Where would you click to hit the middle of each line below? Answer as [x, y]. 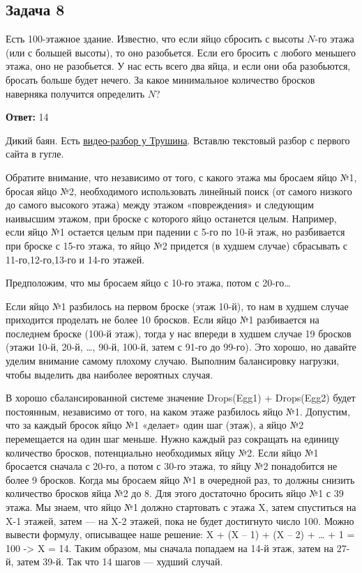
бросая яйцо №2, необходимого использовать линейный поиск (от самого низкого [179, 191]
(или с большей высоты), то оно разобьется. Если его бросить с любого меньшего [181, 52]
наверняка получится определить [75, 93]
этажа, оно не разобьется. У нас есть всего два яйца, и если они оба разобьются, [178, 66]
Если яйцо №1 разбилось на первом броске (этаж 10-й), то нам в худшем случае [177, 306]
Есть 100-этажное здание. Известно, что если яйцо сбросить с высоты [155, 39]
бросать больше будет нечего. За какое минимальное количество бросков [160, 79]
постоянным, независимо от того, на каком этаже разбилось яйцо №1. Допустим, [178, 411]
